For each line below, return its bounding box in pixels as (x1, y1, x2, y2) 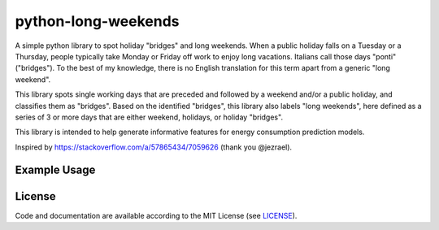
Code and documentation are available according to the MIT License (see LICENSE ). (15, 210, 298, 220)
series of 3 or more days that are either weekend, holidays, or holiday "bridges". (15, 112, 284, 122)
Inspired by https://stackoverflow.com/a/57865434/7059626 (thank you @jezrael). (15, 142, 293, 152)
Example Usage (15, 163, 96, 177)
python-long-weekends (15, 12, 180, 30)
